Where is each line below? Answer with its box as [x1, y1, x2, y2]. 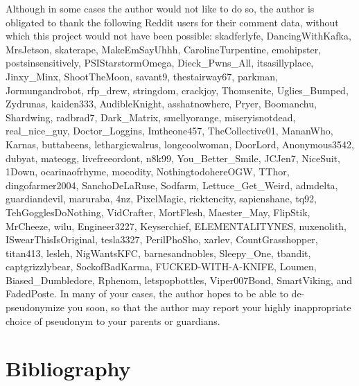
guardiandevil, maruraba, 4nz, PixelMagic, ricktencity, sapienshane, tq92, [6, 191, 317, 206]
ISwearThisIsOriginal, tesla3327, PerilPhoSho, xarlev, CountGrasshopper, [6, 232, 318, 247]
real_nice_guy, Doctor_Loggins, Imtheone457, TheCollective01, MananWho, [6, 123, 333, 138]
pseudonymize [6, 300, 64, 315]
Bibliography [6, 354, 131, 383]
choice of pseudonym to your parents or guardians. [6, 313, 220, 328]
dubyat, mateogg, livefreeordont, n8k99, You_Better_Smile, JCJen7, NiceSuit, [6, 150, 340, 165]
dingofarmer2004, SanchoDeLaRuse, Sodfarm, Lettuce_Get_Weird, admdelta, [6, 177, 338, 192]
